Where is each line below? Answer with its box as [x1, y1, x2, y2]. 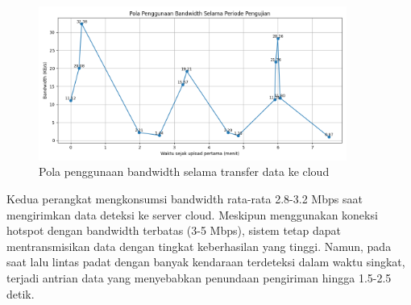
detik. [6, 285, 35, 302]
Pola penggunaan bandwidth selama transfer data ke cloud [39, 163, 330, 180]
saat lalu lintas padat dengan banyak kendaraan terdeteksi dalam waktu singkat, [6, 253, 405, 270]
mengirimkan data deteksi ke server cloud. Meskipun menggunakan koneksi [6, 206, 378, 223]
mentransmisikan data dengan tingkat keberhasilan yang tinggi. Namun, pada [6, 237, 392, 254]
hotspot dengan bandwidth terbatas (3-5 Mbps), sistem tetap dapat [6, 222, 342, 239]
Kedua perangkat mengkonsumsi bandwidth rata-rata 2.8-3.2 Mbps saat [6, 190, 363, 207]
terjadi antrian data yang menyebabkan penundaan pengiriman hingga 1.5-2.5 [6, 269, 392, 286]
